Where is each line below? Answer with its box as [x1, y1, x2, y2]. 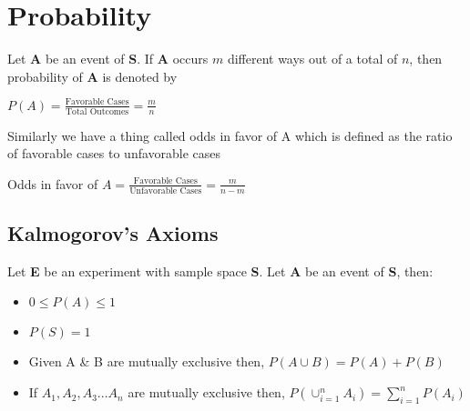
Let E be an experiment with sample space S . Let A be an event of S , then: [7, 261, 434, 280]
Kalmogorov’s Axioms [7, 219, 219, 247]
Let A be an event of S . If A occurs [7, 49, 209, 68]
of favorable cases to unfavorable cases [7, 144, 221, 163]
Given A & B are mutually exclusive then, [28, 352, 265, 371]
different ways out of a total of [227, 49, 398, 68]
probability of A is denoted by [7, 66, 178, 85]
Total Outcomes [66, 106, 129, 116]
